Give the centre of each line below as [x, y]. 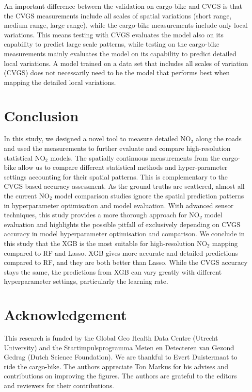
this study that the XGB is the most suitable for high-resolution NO [106, 243]
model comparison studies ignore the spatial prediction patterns [149, 196]
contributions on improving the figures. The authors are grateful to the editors [120, 376]
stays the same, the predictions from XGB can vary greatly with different [113, 271]
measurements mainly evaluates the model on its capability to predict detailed [120, 53]
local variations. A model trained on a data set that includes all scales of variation [126, 63]
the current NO [27, 196]
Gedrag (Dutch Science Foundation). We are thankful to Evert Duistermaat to [121, 357]
